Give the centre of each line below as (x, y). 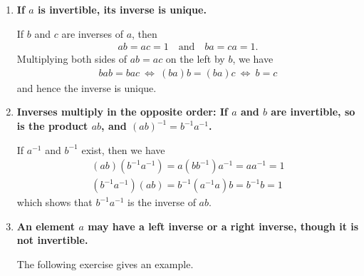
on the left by (195, 59)
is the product (52, 126)
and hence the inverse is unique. (87, 87)
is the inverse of (162, 202)
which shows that (54, 202)
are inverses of (92, 33)
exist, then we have (123, 149)
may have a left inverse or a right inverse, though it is (223, 226)
